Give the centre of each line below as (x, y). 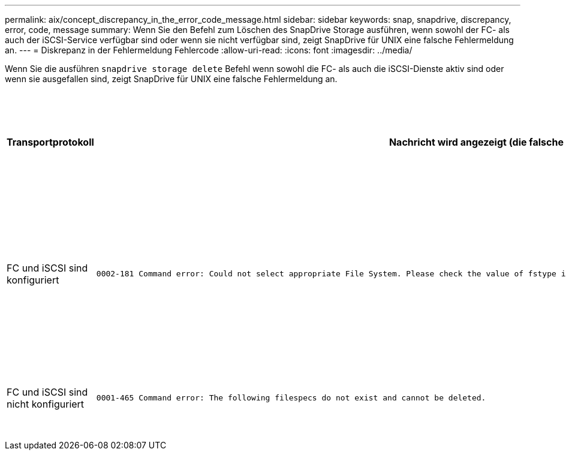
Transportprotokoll (50, 142)
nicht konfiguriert (46, 404)
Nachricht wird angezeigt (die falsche (476, 142)
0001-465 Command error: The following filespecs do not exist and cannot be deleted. (291, 398)
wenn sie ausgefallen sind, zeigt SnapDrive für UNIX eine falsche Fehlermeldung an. (171, 79)
